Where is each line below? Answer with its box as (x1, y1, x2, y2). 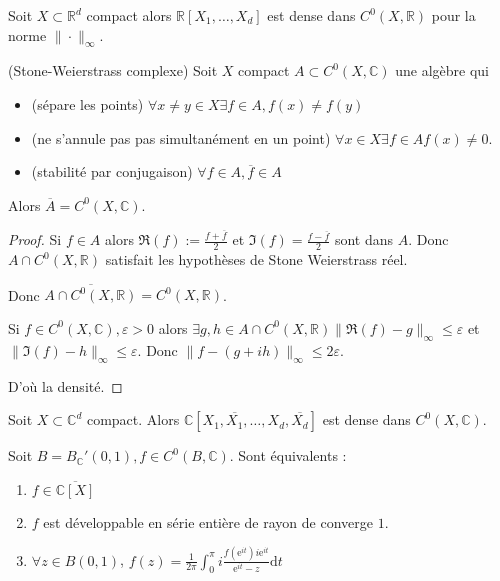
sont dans (334, 229, 393, 250)
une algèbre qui (395, 60, 489, 81)
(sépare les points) (31, 93, 144, 114)
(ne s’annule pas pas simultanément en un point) (31, 127, 331, 148)
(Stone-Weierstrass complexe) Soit (8, 60, 218, 81)
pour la (431, 5, 476, 25)
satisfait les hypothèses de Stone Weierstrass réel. (105, 249, 408, 270)
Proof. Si (8, 229, 62, 250)
